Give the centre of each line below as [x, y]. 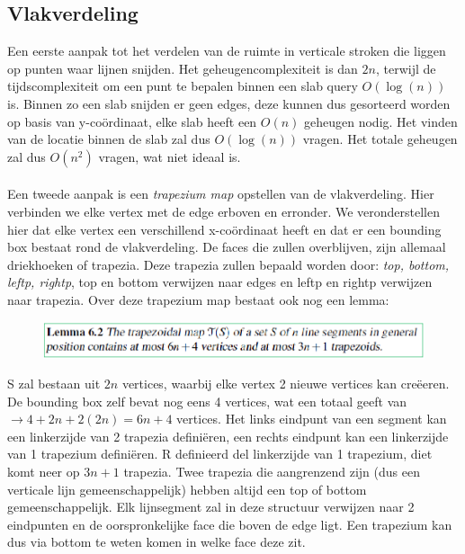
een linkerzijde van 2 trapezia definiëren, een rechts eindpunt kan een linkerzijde [228, 436]
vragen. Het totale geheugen [380, 139]
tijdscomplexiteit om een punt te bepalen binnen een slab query [183, 86]
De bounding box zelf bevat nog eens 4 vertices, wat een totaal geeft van [207, 401]
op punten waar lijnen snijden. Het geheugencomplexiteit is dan [183, 68]
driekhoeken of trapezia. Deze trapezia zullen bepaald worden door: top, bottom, [228, 264]
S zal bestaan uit [54, 384]
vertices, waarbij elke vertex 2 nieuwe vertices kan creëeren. [286, 384]
